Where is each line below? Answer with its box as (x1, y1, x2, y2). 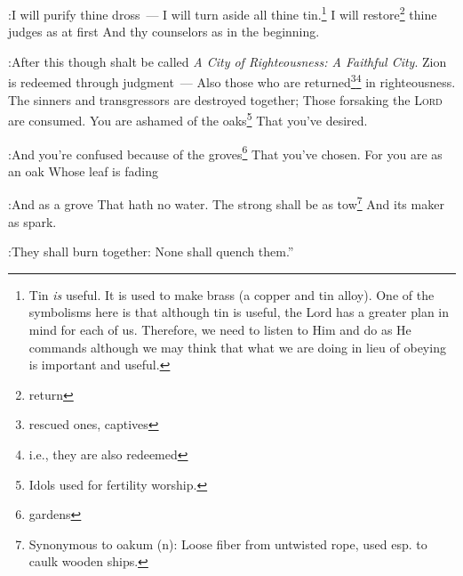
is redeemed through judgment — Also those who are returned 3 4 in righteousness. (8, 70, 456, 92)
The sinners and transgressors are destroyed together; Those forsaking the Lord (8, 90, 443, 109)
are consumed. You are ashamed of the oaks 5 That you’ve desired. (8, 109, 368, 129)
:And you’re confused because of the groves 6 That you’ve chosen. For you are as (8, 142, 443, 163)
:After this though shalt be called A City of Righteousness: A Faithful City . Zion (8, 52, 447, 70)
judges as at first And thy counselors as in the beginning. (8, 22, 320, 41)
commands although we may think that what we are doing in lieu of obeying (28, 337, 446, 356)
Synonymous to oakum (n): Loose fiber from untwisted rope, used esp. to (28, 534, 427, 553)
